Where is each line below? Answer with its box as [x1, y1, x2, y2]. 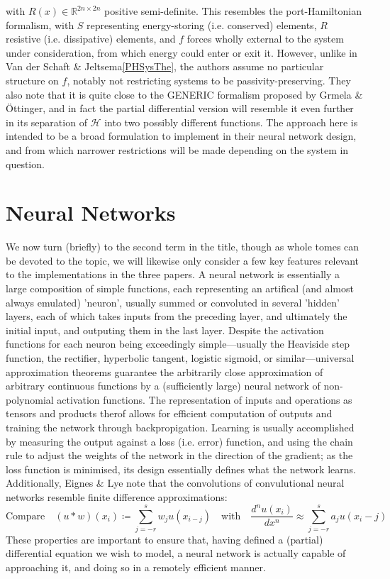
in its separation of [6, 114, 87, 129]
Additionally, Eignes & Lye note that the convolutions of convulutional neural [6, 475, 345, 490]
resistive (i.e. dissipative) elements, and [6, 31, 176, 46]
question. [6, 156, 45, 171]
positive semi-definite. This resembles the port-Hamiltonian [104, 4, 362, 18]
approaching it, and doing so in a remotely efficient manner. [6, 560, 266, 575]
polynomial [6, 392, 54, 407]
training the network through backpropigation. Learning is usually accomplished [6, 419, 355, 434]
